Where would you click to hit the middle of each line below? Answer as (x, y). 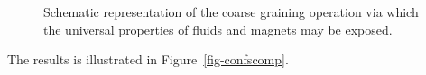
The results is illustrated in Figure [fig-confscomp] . (148, 59)
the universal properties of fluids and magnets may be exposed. (218, 29)
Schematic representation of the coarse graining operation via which (231, 12)
